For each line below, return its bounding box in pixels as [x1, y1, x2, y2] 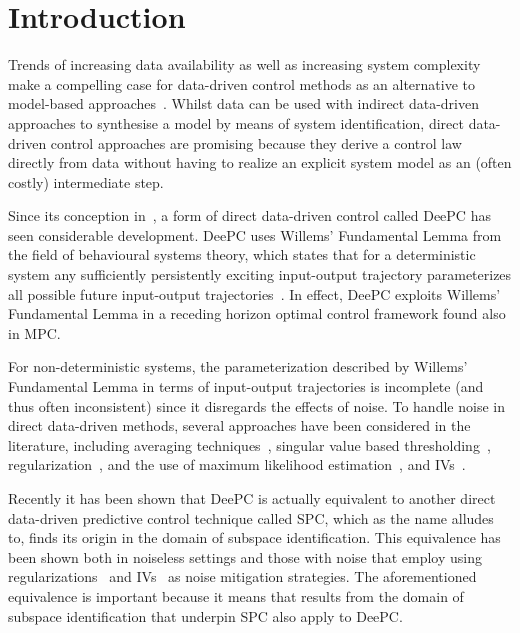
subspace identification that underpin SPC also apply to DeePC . [8, 605, 403, 626]
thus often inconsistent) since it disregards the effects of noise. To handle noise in [8, 395, 505, 416]
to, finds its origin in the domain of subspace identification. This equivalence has [8, 527, 501, 548]
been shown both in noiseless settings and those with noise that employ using [8, 546, 482, 567]
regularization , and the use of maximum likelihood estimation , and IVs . [8, 454, 466, 475]
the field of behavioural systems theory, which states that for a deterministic [8, 244, 476, 265]
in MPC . [8, 322, 61, 343]
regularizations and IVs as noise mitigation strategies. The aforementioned [8, 566, 477, 587]
